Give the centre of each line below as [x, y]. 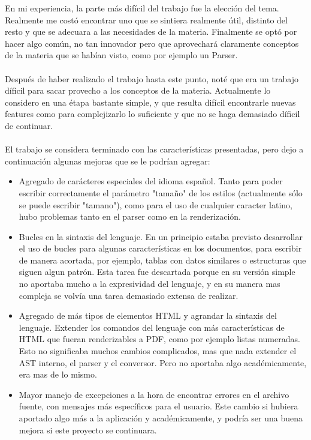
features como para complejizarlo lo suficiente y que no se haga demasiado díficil [153, 114]
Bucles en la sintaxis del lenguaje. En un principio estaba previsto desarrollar [161, 236]
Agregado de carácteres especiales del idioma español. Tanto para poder [151, 181]
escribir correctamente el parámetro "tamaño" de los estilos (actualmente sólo [161, 192]
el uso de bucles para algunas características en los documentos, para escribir [160, 248]
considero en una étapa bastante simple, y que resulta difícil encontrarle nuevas [150, 102]
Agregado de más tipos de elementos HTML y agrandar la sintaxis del [148, 315]
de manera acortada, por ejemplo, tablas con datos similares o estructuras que [162, 260]
